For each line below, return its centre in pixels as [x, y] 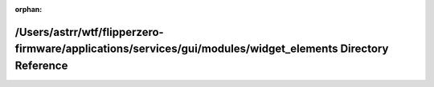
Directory [364, 49]
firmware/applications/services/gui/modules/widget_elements [176, 49]
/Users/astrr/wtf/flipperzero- [89, 32]
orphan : [29, 9]
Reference [41, 65]
